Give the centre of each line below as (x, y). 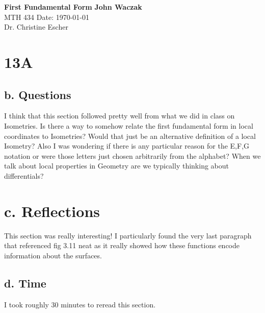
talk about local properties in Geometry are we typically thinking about (116, 166)
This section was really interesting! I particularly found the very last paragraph (128, 235)
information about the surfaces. (53, 255)
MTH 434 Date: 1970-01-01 (47, 17)
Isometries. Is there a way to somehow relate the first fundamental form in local (129, 125)
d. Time (25, 283)
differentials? (24, 175)
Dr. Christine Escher (36, 27)
